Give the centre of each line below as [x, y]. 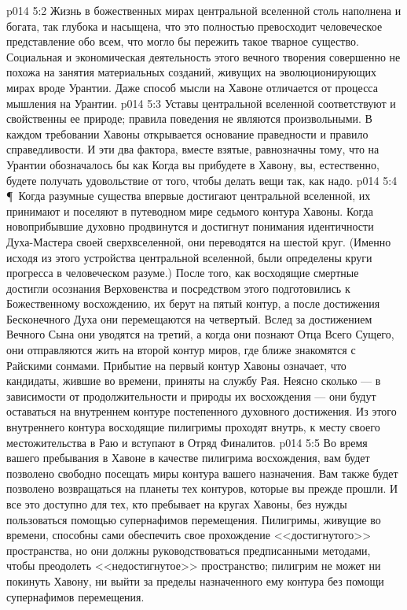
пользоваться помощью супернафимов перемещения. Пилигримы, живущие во [194, 519]
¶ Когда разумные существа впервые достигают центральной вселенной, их [189, 196]
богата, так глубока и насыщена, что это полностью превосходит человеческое [194, 26]
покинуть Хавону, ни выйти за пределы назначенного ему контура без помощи [195, 580]
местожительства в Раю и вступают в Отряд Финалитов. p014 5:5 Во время [187, 442]
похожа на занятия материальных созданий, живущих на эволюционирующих [192, 72]
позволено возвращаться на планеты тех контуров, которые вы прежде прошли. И [202, 488]
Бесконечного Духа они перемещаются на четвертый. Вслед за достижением [189, 318]
